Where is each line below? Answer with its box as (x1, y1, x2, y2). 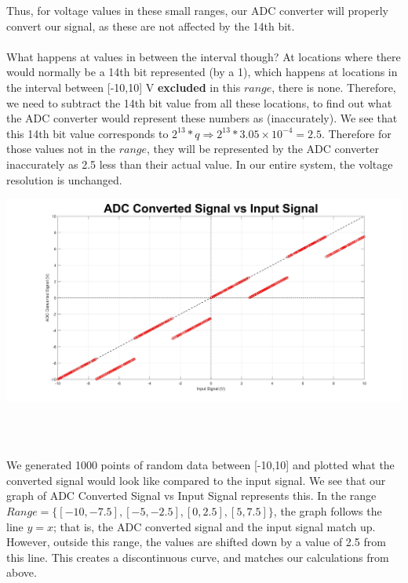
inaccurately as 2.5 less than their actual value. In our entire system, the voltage (6, 155, 393, 172)
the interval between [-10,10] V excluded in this (6, 78, 241, 95)
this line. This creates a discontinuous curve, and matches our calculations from (6, 548, 389, 565)
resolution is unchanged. (6, 171, 122, 188)
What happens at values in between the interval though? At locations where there (6, 48, 401, 64)
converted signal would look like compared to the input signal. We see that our (6, 472, 386, 488)
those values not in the (6, 140, 115, 157)
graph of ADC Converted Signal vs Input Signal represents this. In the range (6, 487, 377, 504)
